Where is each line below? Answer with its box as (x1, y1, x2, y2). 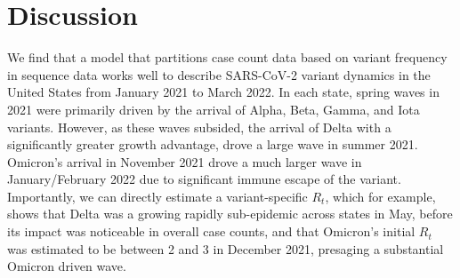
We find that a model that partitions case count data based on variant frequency (7, 48, 448, 67)
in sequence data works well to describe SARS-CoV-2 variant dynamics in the (7, 65, 431, 83)
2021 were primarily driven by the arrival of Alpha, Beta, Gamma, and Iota (7, 99, 420, 118)
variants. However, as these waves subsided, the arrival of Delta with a (7, 117, 391, 136)
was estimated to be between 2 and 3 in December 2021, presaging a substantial (7, 239, 444, 258)
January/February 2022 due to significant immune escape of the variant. (7, 170, 401, 188)
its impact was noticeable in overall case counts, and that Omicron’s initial (7, 222, 416, 241)
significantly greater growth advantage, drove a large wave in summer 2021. (7, 135, 418, 154)
